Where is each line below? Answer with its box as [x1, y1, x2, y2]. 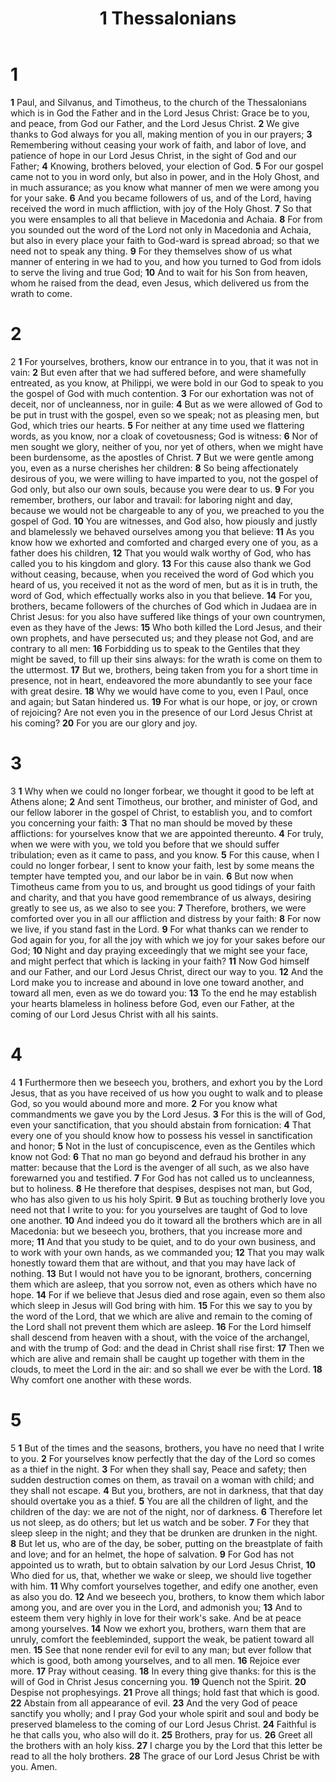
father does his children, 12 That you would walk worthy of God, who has [10, 547, 312, 559]
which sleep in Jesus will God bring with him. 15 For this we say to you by [10, 1299, 313, 1311]
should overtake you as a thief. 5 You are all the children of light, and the [10, 1495, 309, 1507]
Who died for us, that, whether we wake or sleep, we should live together [10, 1569, 312, 1581]
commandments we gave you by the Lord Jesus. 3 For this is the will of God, [10, 1108, 326, 1120]
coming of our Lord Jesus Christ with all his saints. [10, 1008, 219, 1020]
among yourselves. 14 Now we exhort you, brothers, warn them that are [10, 1622, 307, 1634]
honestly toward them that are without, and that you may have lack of [10, 1257, 297, 1269]
